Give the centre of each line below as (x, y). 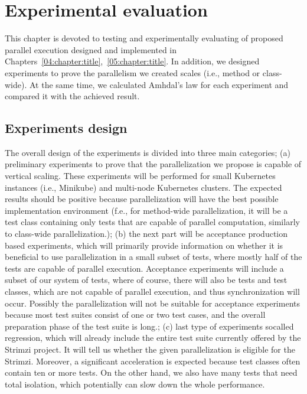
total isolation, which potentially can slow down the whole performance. (135, 384)
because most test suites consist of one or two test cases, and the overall (135, 315)
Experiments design (66, 128)
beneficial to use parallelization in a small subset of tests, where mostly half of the (153, 257)
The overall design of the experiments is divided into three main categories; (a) (148, 152)
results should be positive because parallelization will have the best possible (142, 199)
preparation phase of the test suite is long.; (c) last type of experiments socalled (149, 326)
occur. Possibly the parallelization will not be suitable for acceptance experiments (152, 303)
